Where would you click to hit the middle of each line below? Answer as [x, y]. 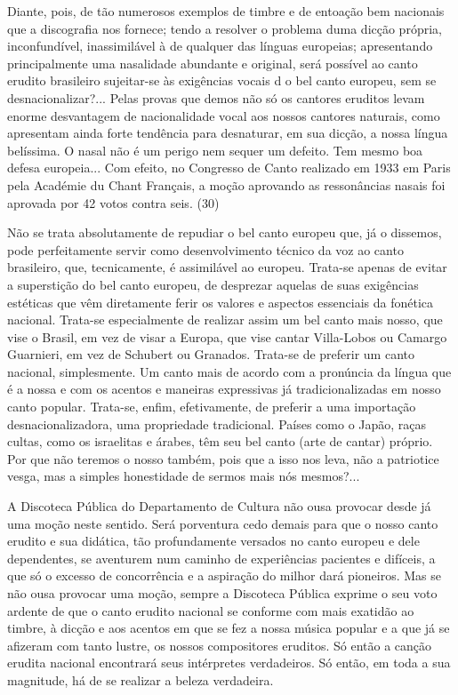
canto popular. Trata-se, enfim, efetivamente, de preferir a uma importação [212, 407]
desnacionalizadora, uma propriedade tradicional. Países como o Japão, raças [217, 423]
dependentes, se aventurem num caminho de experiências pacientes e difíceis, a [221, 558]
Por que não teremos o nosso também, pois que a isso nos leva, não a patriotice [223, 458]
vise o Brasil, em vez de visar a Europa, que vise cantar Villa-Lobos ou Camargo [227, 336]
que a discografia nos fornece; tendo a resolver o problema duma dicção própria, [225, 28]
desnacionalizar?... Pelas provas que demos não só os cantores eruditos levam [216, 97]
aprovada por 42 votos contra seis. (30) [113, 202]
